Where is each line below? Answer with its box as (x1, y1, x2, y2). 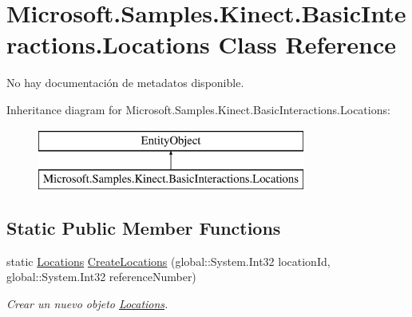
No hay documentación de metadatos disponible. (6, 74, 244, 91)
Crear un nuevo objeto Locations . (6, 295, 168, 312)
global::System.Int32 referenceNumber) (6, 268, 196, 285)
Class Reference (218, 28, 397, 61)
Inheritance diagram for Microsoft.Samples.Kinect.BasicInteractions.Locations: (6, 101, 390, 117)
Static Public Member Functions (6, 216, 281, 240)
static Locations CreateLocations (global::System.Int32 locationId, (6, 252, 331, 269)
